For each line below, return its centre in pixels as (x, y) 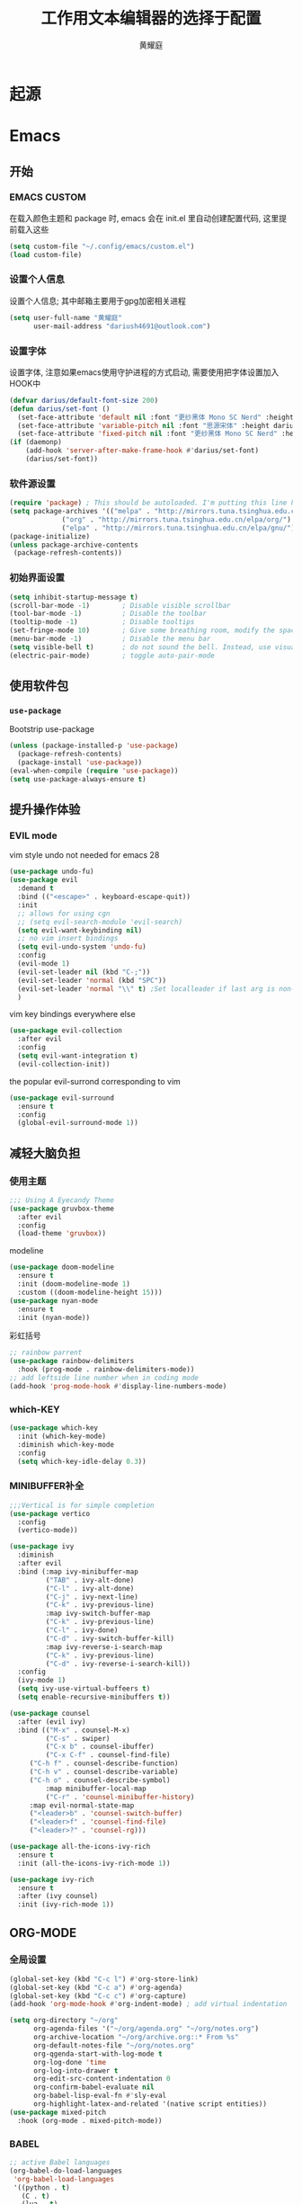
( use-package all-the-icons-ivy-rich (80, 1847)
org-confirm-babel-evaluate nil (93, 2087)
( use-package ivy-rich (52, 1879)
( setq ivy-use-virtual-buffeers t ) (84, 1689)
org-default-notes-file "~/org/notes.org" (114, 2045)
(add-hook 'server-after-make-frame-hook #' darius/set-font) (142, 451)
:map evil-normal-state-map (82, 1805)
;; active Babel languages (60, 2163)
